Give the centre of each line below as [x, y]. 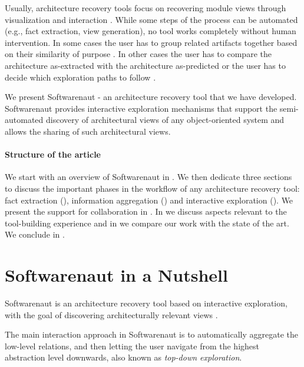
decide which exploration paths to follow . [80, 77]
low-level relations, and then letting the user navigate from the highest [132, 346]
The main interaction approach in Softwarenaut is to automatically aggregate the [152, 334]
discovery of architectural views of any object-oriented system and [165, 120]
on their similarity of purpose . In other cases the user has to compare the [138, 54]
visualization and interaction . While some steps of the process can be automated [151, 19]
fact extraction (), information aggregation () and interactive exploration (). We [149, 200]
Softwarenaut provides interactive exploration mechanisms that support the [141, 108]
